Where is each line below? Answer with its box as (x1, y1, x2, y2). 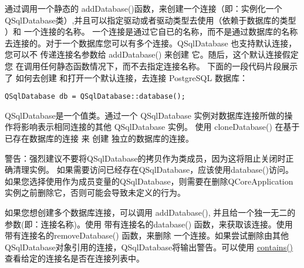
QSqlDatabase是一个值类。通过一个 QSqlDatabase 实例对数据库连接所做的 (5, 109, 285, 121)
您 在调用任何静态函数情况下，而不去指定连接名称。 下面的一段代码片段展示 (5, 59, 298, 72)
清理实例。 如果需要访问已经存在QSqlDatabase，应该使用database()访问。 (12, 163, 293, 176)
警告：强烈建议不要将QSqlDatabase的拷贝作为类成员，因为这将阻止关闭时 (5, 152, 286, 164)
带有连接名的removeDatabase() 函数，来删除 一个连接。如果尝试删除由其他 (5, 229, 289, 242)
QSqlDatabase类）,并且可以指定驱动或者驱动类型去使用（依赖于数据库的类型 (5, 14, 296, 26)
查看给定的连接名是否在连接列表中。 (5, 252, 144, 264)
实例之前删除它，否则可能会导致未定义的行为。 (5, 186, 185, 199)
